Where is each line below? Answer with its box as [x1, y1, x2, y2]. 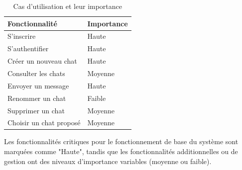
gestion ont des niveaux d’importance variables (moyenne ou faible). [4, 156, 212, 166]
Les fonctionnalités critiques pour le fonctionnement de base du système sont [4, 136, 239, 147]
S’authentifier [7, 43, 49, 54]
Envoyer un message [7, 80, 69, 90]
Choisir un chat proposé [7, 117, 81, 128]
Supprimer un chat [7, 105, 65, 115]
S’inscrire [7, 31, 36, 41]
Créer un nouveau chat [7, 56, 77, 66]
